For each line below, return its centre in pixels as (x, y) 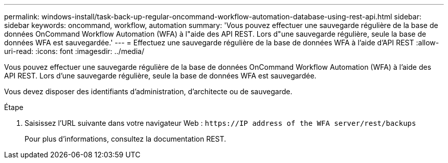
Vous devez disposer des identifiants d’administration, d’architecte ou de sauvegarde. (148, 91)
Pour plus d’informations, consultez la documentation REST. (126, 139)
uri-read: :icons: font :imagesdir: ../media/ (74, 51)
